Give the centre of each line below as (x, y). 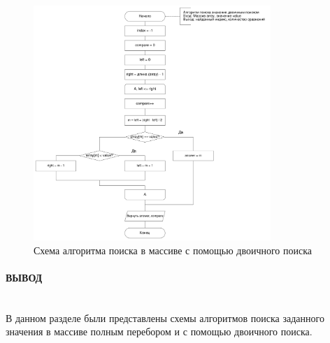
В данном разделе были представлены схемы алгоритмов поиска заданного (165, 318)
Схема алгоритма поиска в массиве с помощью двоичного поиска (173, 250)
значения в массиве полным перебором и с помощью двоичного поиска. (159, 331)
